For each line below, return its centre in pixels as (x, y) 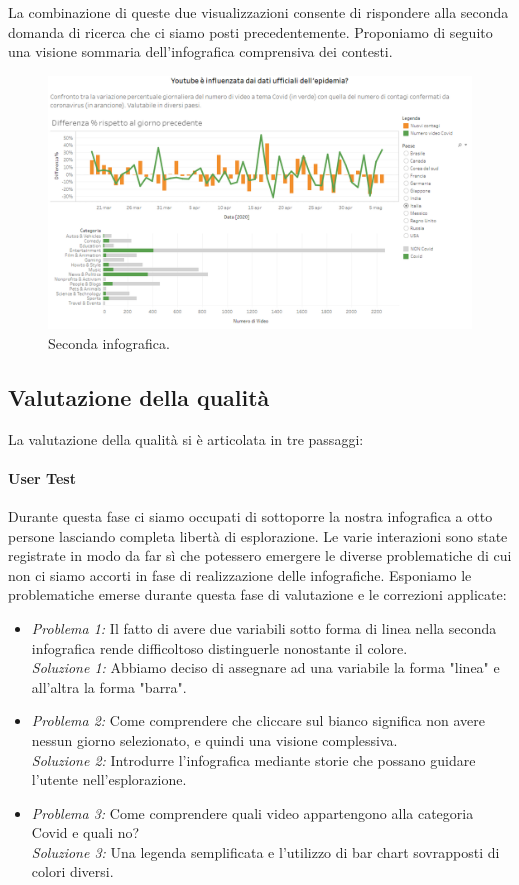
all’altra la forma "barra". (109, 686)
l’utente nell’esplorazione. (109, 779)
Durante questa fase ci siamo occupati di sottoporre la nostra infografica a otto (250, 515)
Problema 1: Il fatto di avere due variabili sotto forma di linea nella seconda (264, 627)
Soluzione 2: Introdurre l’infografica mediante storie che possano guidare (253, 759)
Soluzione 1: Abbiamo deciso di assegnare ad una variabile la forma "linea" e (265, 667)
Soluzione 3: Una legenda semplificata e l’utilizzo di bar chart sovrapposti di (265, 851)
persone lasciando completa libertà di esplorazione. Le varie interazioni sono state (258, 535)
